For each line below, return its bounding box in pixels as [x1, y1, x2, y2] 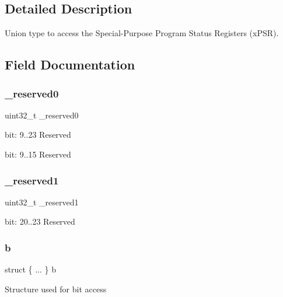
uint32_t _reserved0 [5, 109, 79, 121]
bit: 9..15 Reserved [5, 148, 71, 160]
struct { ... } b [5, 263, 57, 275]
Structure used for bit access [5, 282, 107, 295]
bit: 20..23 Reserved [5, 215, 75, 228]
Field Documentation [5, 55, 135, 74]
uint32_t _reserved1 [5, 195, 79, 208]
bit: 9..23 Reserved [5, 128, 71, 141]
